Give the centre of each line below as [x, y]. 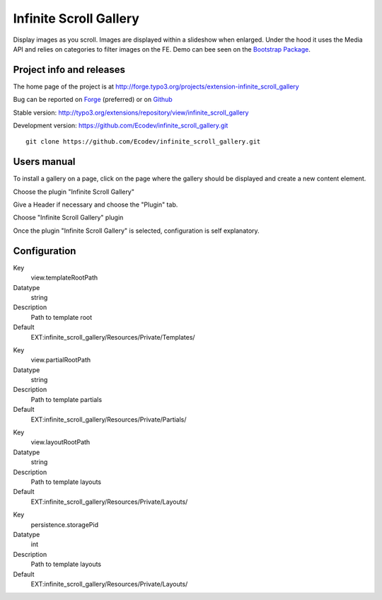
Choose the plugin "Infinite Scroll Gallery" [74, 192]
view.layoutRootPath [60, 442]
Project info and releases [69, 70]
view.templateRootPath [64, 278]
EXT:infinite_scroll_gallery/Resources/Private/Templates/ [113, 337]
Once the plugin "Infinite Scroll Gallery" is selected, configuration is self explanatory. [136, 231]
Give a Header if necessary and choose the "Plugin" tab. [95, 204]
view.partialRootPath [61, 360]
